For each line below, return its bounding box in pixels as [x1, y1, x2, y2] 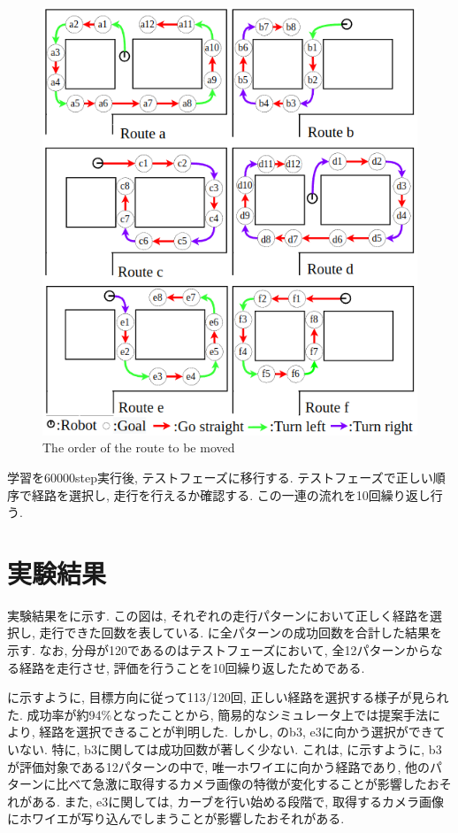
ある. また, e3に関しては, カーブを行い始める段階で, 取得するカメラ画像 [31, 791, 444, 810]
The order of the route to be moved [42, 438, 235, 457]
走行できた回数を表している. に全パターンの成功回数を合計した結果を [39, 623, 442, 642]
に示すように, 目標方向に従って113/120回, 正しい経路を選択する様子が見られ [7, 688, 449, 706]
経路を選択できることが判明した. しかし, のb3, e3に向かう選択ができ [39, 722, 433, 741]
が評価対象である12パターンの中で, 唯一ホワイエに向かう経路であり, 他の [7, 757, 430, 775]
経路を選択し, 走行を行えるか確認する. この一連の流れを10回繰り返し [31, 485, 431, 504]
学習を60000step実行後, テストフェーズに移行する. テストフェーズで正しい [7, 467, 433, 486]
